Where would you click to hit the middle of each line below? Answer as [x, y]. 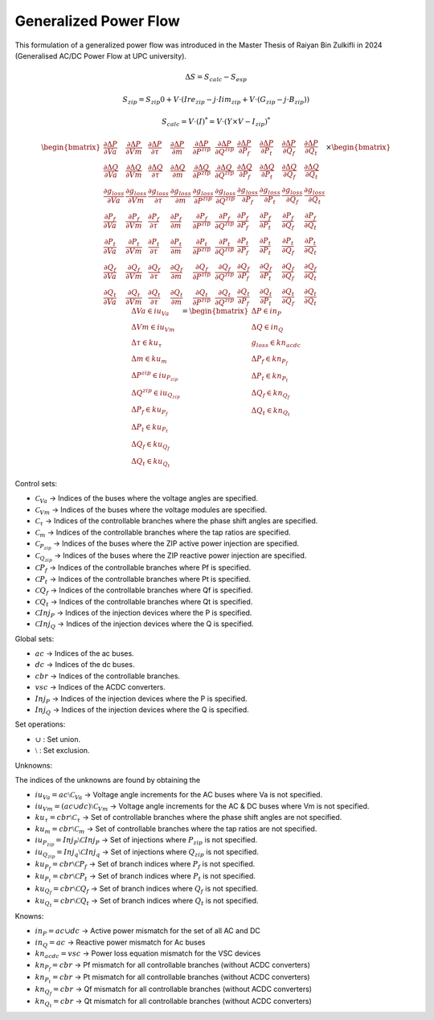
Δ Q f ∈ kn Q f [270, 395]
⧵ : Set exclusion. [62, 751]
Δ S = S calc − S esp [216, 78]
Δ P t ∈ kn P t [270, 377]
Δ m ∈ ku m [149, 360]
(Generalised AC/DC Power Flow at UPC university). [101, 55]
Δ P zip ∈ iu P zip [155, 376]
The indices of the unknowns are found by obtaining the [108, 780]
